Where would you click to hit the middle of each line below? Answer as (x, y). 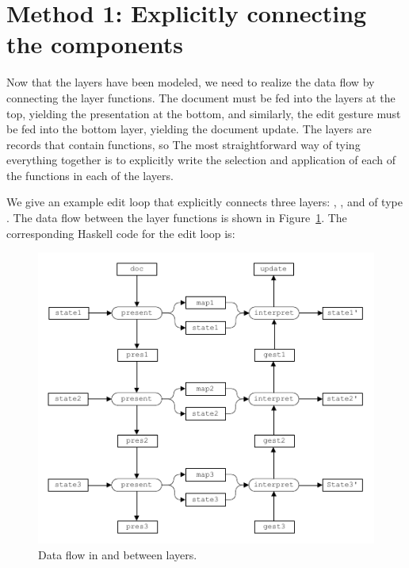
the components (95, 44)
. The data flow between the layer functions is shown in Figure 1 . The (177, 218)
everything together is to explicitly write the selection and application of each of (201, 160)
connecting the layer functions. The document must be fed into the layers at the (201, 97)
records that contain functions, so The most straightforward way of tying (183, 144)
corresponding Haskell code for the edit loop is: (121, 233)
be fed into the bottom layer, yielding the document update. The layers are (189, 129)
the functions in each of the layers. (90, 175)
